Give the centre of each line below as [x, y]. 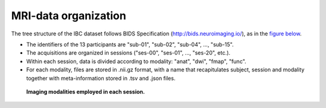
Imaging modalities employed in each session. [85, 91]
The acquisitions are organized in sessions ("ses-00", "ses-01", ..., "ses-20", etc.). [128, 53]
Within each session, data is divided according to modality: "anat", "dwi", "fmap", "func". [136, 61]
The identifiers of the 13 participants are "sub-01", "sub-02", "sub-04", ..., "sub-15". [130, 44]
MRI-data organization [69, 16]
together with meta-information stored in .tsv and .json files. [101, 78]
